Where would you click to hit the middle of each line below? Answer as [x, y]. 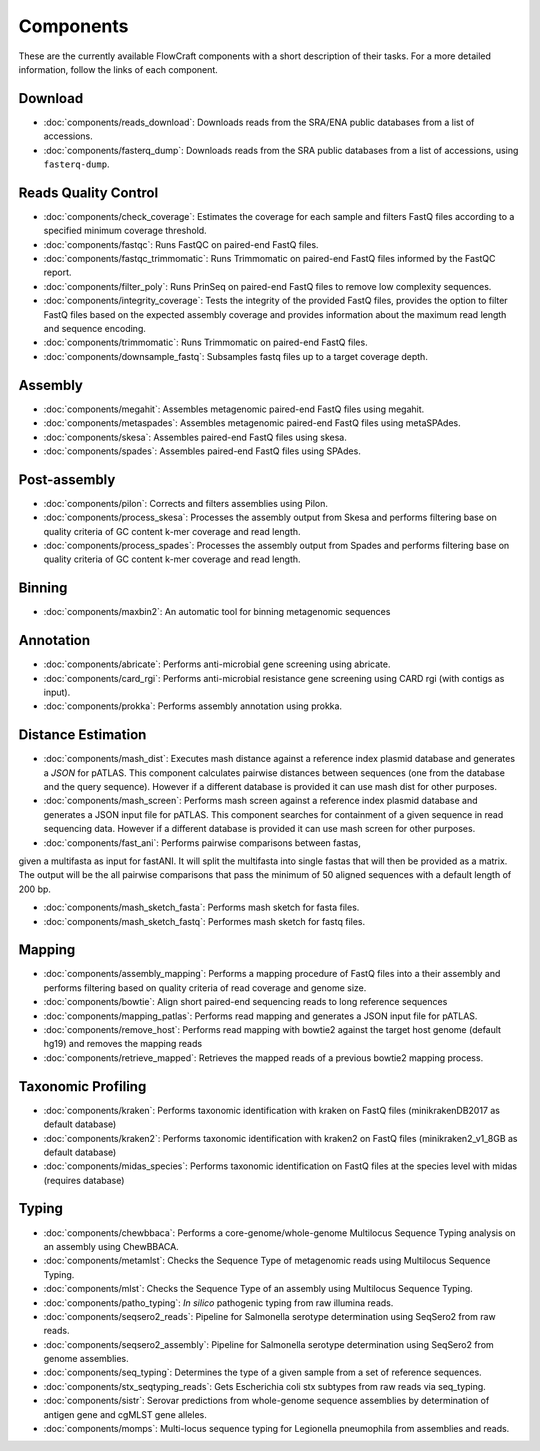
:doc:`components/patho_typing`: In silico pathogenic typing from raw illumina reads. [218, 1302]
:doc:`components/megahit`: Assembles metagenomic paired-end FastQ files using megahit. [234, 409]
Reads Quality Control [88, 192]
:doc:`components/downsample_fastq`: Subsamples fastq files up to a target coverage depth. [236, 356]
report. [57, 272]
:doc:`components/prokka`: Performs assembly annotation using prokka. [193, 706]
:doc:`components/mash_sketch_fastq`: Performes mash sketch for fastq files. [204, 921]
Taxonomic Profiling [82, 1086]
